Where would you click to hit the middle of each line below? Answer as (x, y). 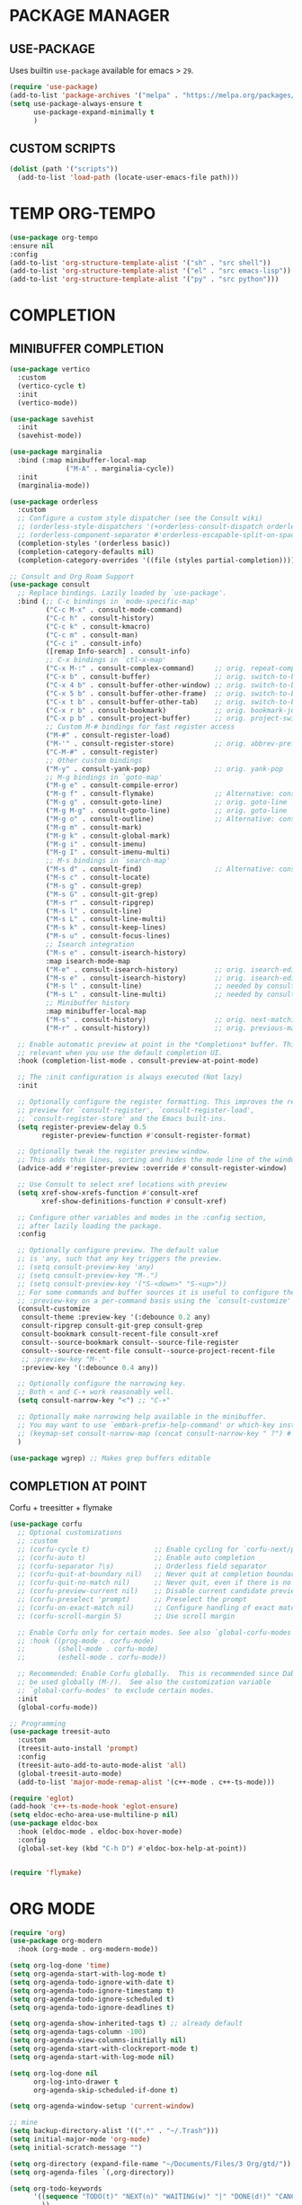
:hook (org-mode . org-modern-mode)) (88, 1950)
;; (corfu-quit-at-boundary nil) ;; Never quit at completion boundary (158, 1574)
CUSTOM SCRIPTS (62, 148)
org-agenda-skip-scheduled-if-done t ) (106, 2090)
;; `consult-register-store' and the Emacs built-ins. (122, 1118)
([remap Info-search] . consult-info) (118, 652)
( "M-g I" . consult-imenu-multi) (108, 852)
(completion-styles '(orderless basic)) (94, 543)
